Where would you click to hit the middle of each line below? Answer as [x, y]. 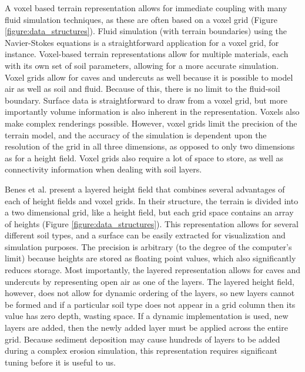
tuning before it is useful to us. [60, 362]
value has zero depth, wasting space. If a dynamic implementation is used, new [147, 316]
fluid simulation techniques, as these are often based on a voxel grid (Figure [141, 19]
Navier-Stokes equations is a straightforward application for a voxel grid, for [142, 42]
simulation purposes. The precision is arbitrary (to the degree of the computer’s [148, 246]
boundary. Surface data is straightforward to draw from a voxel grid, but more [146, 100]
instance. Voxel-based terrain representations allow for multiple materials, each [147, 54]
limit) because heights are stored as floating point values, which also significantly [150, 258]
